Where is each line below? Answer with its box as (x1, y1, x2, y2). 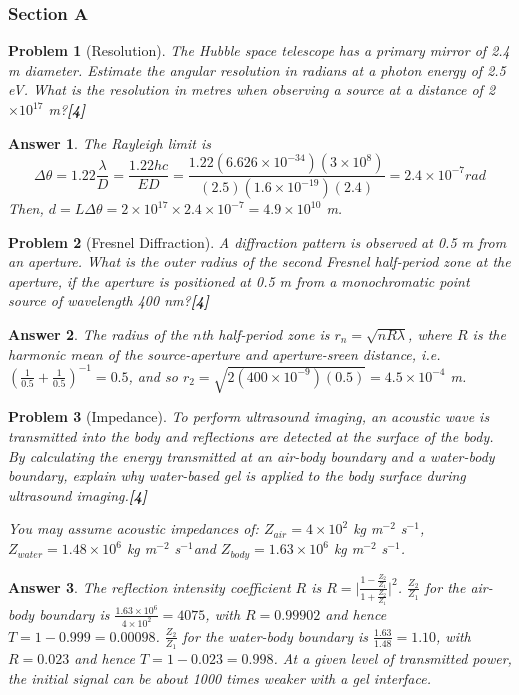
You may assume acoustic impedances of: (8, 518, 259, 539)
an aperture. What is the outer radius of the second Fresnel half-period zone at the (8, 251, 511, 272)
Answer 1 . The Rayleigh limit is (8, 132, 211, 153)
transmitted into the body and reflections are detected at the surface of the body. (8, 426, 494, 447)
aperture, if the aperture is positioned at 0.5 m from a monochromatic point (8, 270, 470, 291)
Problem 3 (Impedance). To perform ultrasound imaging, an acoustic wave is (8, 406, 490, 427)
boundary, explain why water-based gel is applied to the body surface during (8, 465, 466, 486)
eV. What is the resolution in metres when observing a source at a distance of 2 (8, 79, 496, 100)
